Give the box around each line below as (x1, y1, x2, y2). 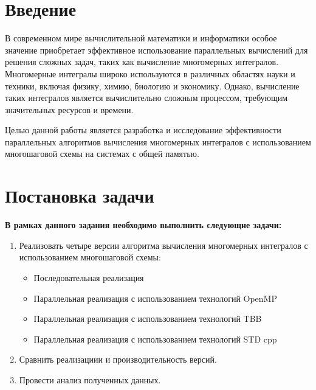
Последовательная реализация (33, 271, 144, 284)
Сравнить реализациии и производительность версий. (19, 353, 217, 366)
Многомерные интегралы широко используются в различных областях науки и (5, 67, 295, 80)
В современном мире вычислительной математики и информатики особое (5, 32, 277, 44)
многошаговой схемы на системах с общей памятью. (5, 147, 199, 160)
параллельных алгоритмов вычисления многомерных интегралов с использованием (5, 135, 311, 148)
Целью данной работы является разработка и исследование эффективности (5, 124, 281, 136)
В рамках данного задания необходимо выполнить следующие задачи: (5, 218, 282, 231)
